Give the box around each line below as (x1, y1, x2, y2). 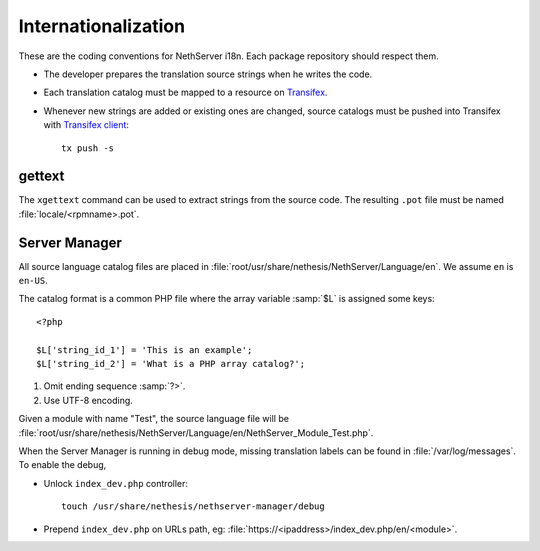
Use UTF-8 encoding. (43, 394, 134, 406)
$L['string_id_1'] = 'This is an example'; (36, 344, 253, 355)
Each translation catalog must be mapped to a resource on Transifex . (43, 86, 328, 99)
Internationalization (18, 15, 185, 37)
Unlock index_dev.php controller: (43, 477, 189, 489)
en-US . (18, 275, 49, 287)
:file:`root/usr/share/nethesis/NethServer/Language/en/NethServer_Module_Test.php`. (18, 426, 374, 439)
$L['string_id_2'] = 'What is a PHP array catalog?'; (36, 358, 305, 370)
